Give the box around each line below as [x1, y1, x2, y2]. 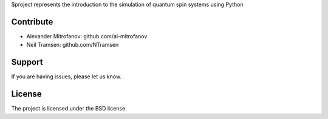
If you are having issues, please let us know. [11, 73, 121, 80]
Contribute [11, 16, 53, 27]
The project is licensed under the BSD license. [11, 105, 127, 112]
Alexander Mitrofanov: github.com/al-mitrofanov [26, 32, 148, 39]
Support [11, 57, 43, 67]
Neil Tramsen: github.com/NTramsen [26, 41, 119, 49]
